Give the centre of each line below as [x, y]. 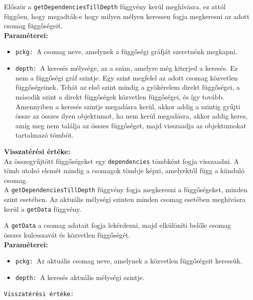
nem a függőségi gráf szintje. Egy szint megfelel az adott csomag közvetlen [126, 77]
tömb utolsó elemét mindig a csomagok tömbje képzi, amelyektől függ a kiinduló [124, 170]
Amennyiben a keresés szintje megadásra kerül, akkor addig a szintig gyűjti [128, 106]
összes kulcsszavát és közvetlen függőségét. [67, 234]
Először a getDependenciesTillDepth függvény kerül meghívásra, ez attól [115, 6]
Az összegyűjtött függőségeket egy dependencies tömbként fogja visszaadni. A [122, 161]
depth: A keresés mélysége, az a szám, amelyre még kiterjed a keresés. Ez [126, 68]
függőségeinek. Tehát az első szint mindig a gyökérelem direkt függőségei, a [128, 87]
